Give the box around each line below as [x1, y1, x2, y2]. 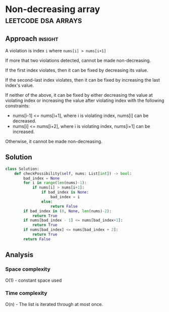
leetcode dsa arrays [5, 14, 82, 26]
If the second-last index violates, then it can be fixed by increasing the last [5, 77, 160, 83]
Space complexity [5, 266, 50, 273]
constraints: [5, 103, 30, 109]
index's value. [5, 82, 34, 88]
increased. [12, 129, 35, 135]
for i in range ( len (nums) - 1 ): [23, 180, 87, 185]
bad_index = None [23, 175, 60, 181]
